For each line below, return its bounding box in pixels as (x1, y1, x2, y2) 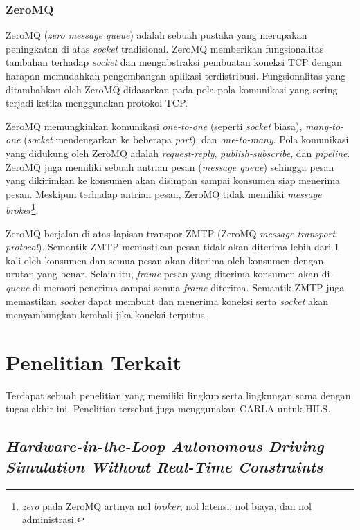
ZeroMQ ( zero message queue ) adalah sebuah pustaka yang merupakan (6, 28, 307, 42)
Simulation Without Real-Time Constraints (6, 455, 323, 477)
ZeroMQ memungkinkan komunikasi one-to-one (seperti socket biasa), (6, 118, 303, 133)
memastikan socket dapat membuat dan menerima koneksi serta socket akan (6, 293, 329, 308)
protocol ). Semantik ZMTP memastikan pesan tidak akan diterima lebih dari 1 (6, 239, 339, 254)
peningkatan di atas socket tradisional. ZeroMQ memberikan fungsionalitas (6, 41, 324, 55)
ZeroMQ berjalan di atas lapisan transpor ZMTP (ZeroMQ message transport (6, 226, 336, 240)
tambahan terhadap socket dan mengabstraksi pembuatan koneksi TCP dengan (6, 55, 342, 69)
